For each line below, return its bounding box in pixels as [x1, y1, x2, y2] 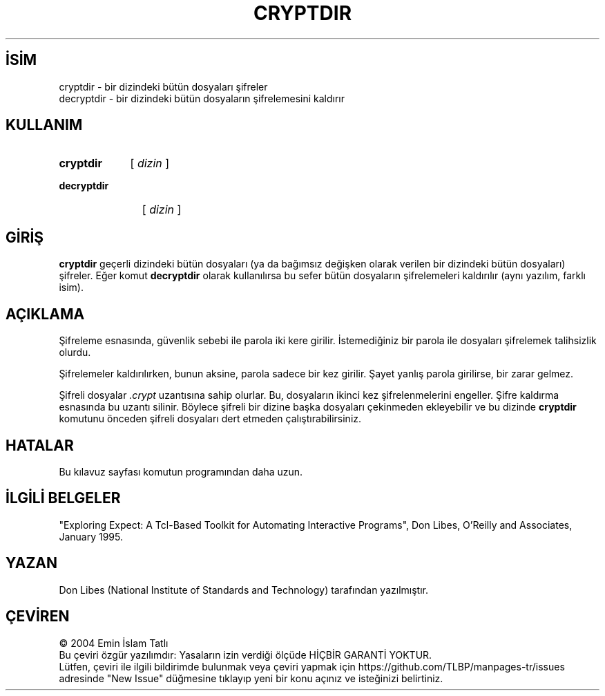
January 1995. [59, 530, 123, 543]
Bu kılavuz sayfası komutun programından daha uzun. [59, 465, 303, 478]
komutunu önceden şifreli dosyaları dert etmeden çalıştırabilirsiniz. [59, 413, 362, 425]
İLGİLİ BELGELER [6, 489, 121, 507]
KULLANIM [6, 116, 83, 134]
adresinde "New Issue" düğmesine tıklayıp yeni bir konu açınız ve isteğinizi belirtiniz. [59, 672, 443, 684]
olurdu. [59, 346, 91, 359]
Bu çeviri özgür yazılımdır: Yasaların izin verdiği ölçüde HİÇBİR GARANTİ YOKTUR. [59, 648, 432, 661]
